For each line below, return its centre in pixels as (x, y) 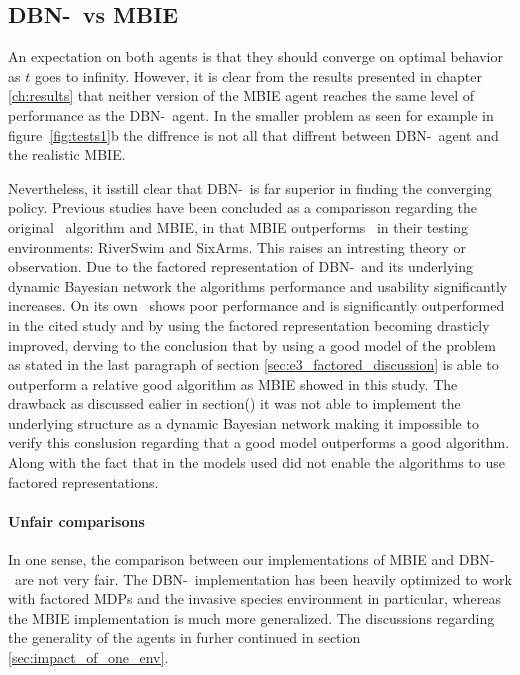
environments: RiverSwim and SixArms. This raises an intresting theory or (237, 246)
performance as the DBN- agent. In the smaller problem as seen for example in (251, 114)
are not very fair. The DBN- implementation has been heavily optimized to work (263, 578)
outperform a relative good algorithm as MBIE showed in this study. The (233, 383)
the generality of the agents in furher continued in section (184, 637)
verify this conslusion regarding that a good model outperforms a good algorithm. (259, 442)
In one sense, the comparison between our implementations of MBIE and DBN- (251, 559)
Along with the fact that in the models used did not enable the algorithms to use (256, 462)
